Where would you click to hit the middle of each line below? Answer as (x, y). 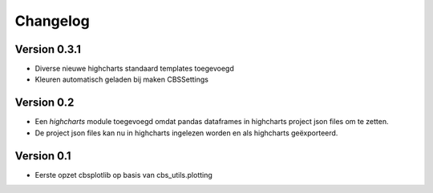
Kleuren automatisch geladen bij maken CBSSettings (121, 79)
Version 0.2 (45, 103)
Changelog (52, 21)
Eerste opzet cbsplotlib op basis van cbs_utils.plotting (123, 175)
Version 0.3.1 (48, 49)
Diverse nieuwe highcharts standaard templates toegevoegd (134, 69)
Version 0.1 (43, 156)
